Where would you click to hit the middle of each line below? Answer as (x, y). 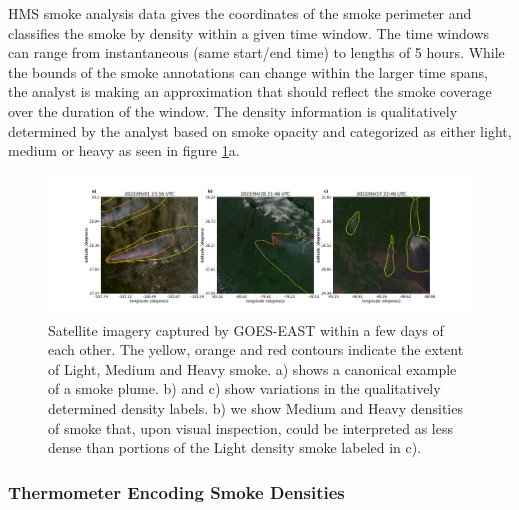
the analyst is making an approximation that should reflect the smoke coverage (250, 91)
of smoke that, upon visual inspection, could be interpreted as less (250, 427)
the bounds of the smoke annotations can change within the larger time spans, (248, 71)
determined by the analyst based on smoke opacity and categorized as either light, (260, 130)
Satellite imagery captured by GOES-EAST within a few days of (246, 329)
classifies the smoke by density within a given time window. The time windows (249, 32)
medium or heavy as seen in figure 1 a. (124, 150)
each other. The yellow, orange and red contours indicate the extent (256, 349)
